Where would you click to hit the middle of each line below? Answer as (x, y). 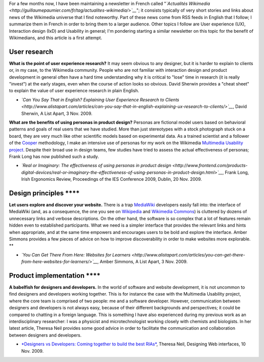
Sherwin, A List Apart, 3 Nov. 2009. (57, 113)
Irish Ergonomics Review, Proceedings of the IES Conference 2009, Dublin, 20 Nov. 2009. (112, 179)
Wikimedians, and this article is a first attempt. (55, 38)
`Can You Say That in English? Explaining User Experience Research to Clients (100, 100)
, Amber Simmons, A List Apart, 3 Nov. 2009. (142, 262)
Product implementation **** (55, 275)
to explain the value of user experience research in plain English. (74, 91)
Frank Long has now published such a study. (54, 156)
